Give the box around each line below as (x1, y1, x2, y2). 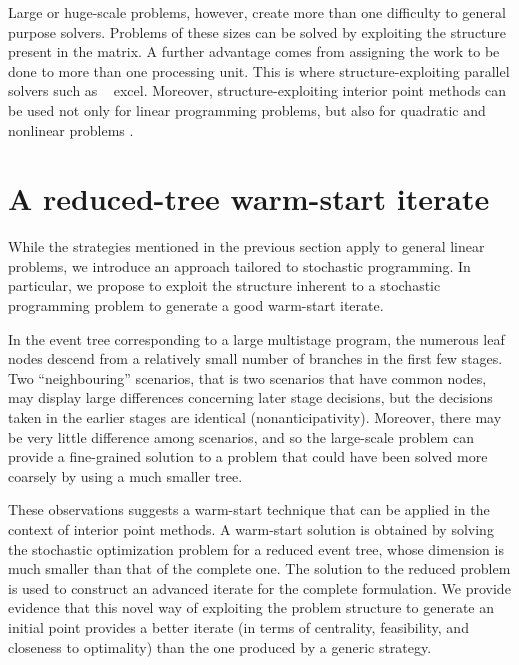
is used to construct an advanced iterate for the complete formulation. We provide (8, 577, 511, 598)
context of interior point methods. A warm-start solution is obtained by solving (8, 519, 494, 539)
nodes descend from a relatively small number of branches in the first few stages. (8, 348, 503, 369)
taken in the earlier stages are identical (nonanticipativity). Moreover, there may (8, 407, 502, 428)
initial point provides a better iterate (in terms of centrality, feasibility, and (8, 616, 469, 637)
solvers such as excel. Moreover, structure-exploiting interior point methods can (8, 80, 507, 101)
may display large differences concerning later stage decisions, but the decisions (8, 387, 493, 408)
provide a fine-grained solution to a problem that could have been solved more (8, 446, 488, 467)
